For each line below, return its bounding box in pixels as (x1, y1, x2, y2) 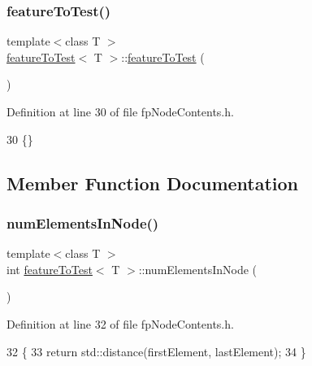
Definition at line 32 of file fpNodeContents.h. (6, 315, 234, 332)
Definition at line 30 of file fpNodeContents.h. (6, 103, 234, 120)
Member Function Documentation (6, 170, 299, 195)
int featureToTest (6, 260, 93, 277)
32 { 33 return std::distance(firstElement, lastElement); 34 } (6, 342, 306, 359)
